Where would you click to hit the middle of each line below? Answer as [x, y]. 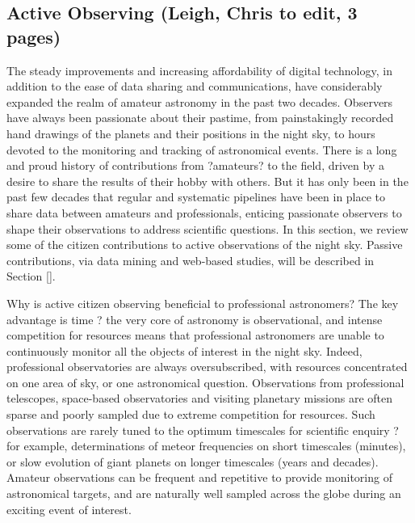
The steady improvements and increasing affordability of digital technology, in [199, 70]
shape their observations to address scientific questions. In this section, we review [207, 228]
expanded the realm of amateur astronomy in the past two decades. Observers [200, 101]
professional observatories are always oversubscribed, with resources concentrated [207, 367]
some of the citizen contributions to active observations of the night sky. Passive [205, 245]
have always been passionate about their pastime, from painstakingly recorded [200, 118]
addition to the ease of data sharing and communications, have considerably [195, 86]
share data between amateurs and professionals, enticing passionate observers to [204, 212]
